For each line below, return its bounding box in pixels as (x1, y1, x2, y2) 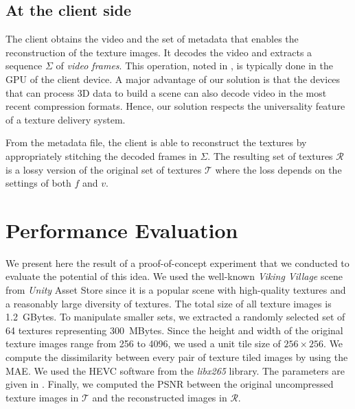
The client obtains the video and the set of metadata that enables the (5, 32, 299, 46)
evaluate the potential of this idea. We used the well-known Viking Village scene (5, 269, 343, 283)
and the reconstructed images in (92, 390, 227, 404)
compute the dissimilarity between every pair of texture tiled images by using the (5, 350, 348, 364)
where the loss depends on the (215, 162, 342, 176)
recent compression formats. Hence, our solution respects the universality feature (5, 99, 345, 113)
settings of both (5, 176, 71, 190)
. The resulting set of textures (207, 148, 333, 163)
